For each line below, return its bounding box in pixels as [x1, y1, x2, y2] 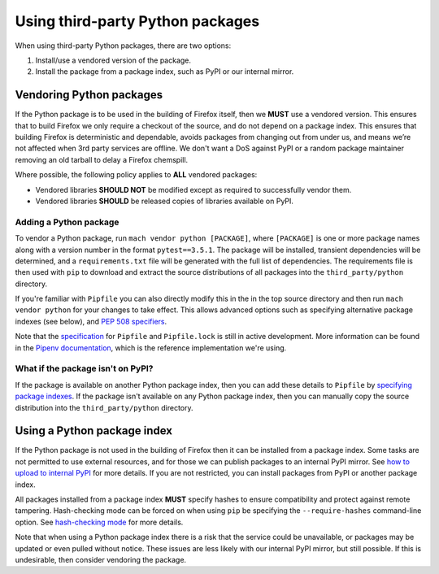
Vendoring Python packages [15, 88, 163, 102]
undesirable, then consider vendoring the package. [15, 554, 187, 564]
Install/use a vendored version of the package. [35, 55, 191, 65]
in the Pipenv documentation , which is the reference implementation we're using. [15, 342, 287, 353]
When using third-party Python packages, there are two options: [15, 41, 232, 50]
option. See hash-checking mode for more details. [15, 517, 184, 527]
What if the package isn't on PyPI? [15, 363, 154, 374]
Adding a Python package [15, 216, 120, 228]
